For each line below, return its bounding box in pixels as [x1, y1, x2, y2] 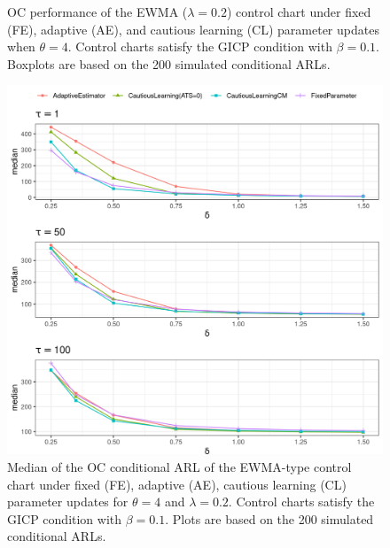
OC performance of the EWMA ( [7, 3, 188, 20]
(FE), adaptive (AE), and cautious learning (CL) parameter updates [7, 19, 379, 38]
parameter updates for [7, 492, 129, 511]
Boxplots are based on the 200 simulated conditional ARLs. [7, 54, 331, 73]
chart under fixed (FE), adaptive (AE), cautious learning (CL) [7, 475, 347, 493]
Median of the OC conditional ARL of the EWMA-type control [7, 457, 352, 475]
